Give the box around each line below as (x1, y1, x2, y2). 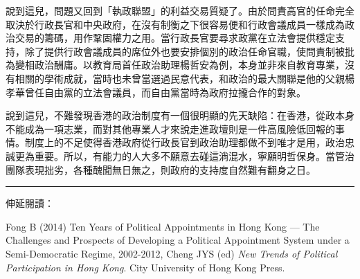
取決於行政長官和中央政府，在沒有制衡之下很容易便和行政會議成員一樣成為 (6, 17, 345, 31)
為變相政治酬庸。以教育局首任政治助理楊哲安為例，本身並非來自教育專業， (6, 57, 345, 72)
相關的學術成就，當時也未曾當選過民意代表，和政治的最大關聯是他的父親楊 (15, 71, 354, 85)
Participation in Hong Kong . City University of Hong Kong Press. (6, 260, 285, 274)
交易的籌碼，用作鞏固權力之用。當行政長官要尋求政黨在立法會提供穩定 (15, 30, 335, 45)
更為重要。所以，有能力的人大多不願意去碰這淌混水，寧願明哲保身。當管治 (15, 148, 354, 163)
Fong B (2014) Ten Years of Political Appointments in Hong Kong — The (6, 219, 320, 233)
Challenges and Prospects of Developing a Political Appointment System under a (6, 233, 350, 247)
